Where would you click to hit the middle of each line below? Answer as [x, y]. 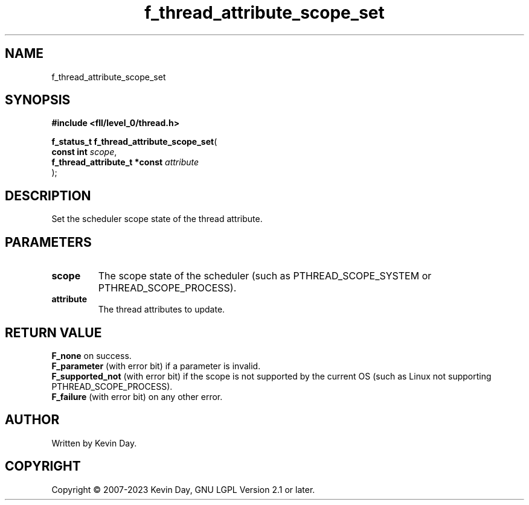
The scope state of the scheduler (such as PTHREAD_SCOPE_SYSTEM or [265, 276]
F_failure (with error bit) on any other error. [137, 396]
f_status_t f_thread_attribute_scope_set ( [134, 142]
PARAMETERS [48, 242]
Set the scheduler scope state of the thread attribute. [157, 219]
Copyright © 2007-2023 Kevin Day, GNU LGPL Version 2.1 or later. [183, 489]
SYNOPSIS [38, 100]
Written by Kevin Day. [94, 443]
